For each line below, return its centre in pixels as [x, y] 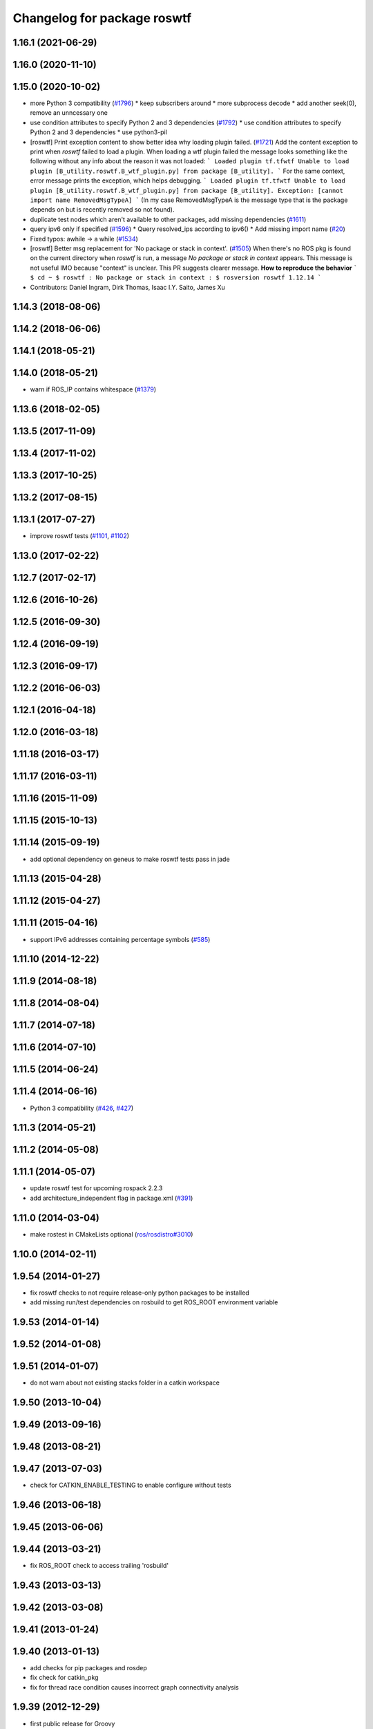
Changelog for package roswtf [102, 18]
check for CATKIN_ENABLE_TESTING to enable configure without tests [131, 1485]
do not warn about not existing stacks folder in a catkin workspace [125, 1383]
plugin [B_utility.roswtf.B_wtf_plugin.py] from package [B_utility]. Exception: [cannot [186, 191]
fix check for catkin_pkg [64, 1678]
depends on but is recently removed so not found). [102, 210]
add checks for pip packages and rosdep [89, 1667]
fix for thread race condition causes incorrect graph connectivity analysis [134, 1687]
